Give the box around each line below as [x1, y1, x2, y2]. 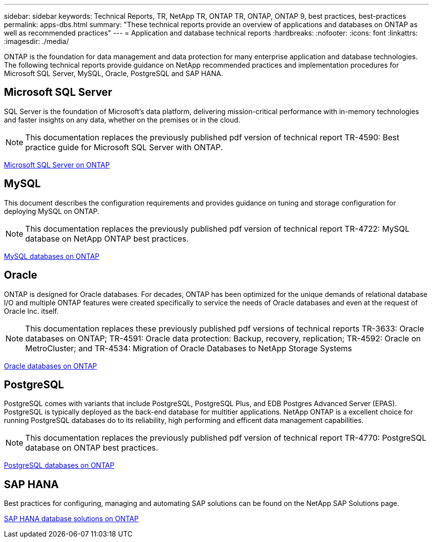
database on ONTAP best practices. [25, 443, 158, 453]
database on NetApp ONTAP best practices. [25, 233, 189, 244]
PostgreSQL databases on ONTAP [4, 461, 115, 470]
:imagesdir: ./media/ [4, 37, 69, 45]
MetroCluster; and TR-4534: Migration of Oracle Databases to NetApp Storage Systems [25, 343, 352, 353]
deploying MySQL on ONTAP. [4, 207, 99, 215]
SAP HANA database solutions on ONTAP [4, 514, 139, 523]
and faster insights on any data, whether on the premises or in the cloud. [4, 115, 240, 124]
